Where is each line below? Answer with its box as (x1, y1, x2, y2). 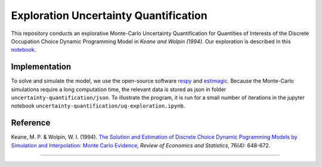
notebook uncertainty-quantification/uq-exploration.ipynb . (11, 102, 185, 109)
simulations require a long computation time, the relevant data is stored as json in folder (11, 86, 227, 93)
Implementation (11, 62, 72, 72)
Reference (11, 118, 51, 128)
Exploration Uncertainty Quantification (11, 9, 208, 22)
